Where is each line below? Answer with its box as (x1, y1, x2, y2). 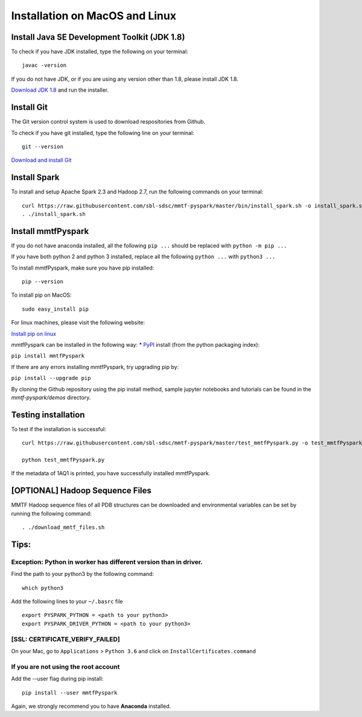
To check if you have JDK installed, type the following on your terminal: (11, 48, 188, 55)
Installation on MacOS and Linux (11, 9, 177, 22)
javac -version (22, 62, 67, 69)
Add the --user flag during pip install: (11, 675, 104, 683)
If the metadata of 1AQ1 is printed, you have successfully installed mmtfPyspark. (11, 470, 211, 477)
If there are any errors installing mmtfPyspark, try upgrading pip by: (11, 363, 179, 370)
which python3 (22, 584, 63, 591)
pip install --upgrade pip (11, 374, 91, 382)
